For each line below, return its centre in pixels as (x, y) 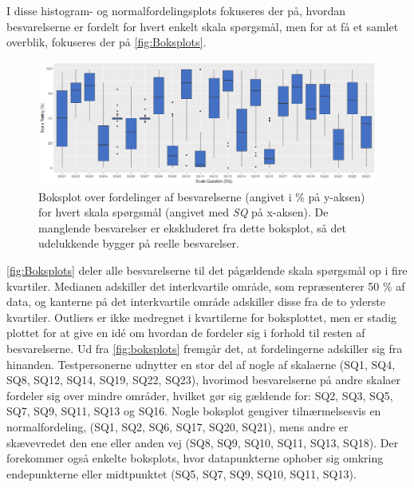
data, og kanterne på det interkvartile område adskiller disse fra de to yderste (196, 302)
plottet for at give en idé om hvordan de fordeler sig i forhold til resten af (186, 333)
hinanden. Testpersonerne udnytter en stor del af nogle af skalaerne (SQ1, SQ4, (201, 364)
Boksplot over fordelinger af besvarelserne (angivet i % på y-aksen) (202, 196)
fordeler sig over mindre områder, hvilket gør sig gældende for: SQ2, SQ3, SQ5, (200, 395)
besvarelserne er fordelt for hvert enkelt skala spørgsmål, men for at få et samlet (203, 26)
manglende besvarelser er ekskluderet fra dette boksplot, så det (192, 227)
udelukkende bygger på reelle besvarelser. (139, 243)
